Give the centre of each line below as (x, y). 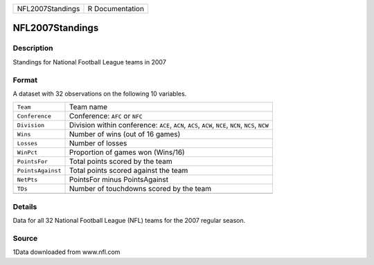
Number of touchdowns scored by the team (140, 189)
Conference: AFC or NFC (106, 116)
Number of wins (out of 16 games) (125, 134)
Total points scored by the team (121, 161)
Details (25, 206)
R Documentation (116, 9)
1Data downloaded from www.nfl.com (66, 252)
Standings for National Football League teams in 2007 (89, 62)
